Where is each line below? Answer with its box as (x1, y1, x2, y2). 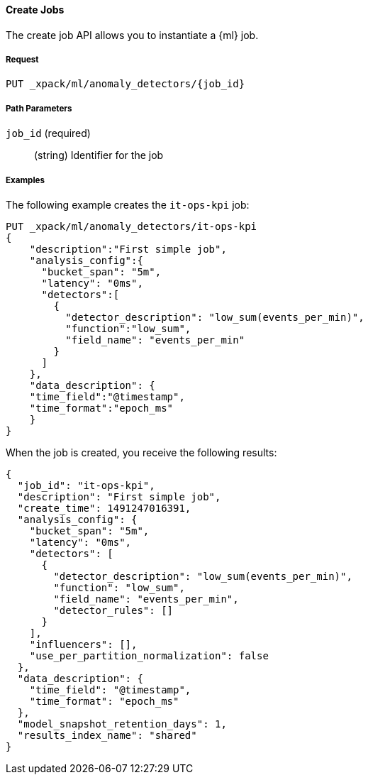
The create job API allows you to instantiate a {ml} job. (6, 28, 259, 41)
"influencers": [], (29, 638, 138, 650)
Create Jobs (6, 4, 65, 16)
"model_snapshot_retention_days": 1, (17, 718, 227, 730)
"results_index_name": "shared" (17, 729, 197, 741)
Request (6, 55, 39, 65)
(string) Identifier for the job (34, 149, 164, 162)
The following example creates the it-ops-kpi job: (6, 198, 250, 211)
